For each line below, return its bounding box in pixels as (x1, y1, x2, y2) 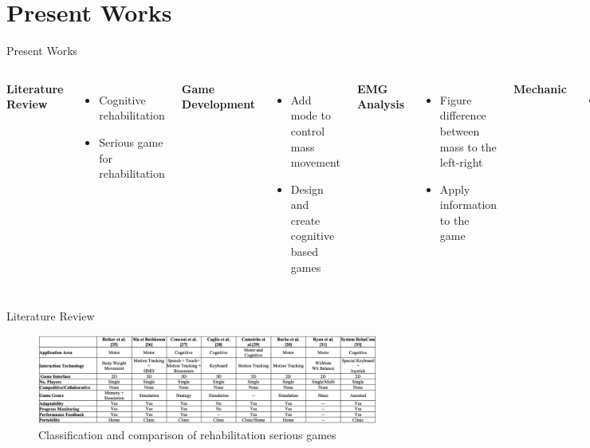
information (439, 196, 498, 213)
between (439, 122, 480, 139)
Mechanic (513, 80, 567, 96)
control (290, 122, 325, 139)
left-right (439, 154, 483, 171)
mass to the (439, 138, 497, 155)
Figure (439, 91, 472, 108)
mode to (290, 107, 331, 124)
